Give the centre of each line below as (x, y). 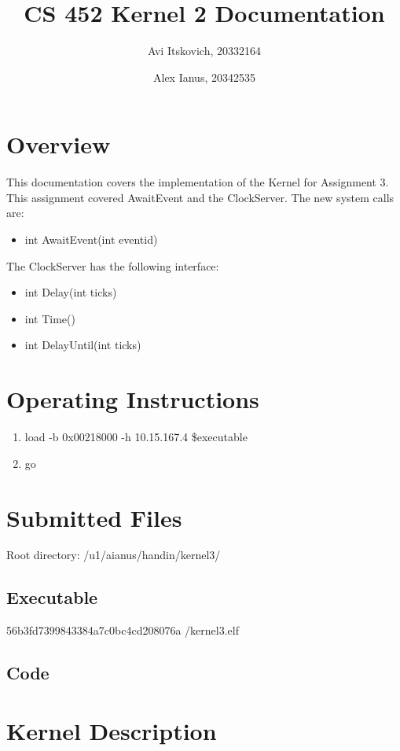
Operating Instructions (133, 399)
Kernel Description (112, 730)
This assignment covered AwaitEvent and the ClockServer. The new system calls (200, 197)
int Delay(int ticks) (71, 292)
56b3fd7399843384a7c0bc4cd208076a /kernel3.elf (123, 630)
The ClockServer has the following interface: (113, 265)
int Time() (50, 318)
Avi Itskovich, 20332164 (204, 51)
